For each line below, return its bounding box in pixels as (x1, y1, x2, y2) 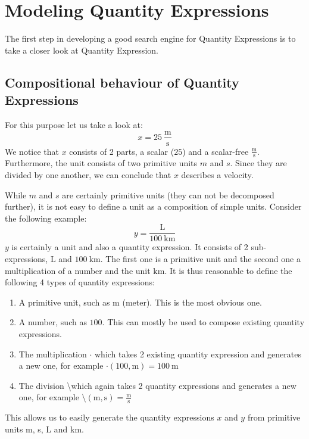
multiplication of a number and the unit (5, 264, 151, 276)
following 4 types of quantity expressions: (5, 276, 155, 288)
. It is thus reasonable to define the (164, 264, 292, 276)
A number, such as (18, 316, 87, 328)
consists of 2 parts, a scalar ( (69, 145, 174, 157)
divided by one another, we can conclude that (5, 168, 171, 180)
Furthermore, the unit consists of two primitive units (5, 157, 198, 169)
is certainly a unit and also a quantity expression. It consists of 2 (11, 241, 248, 253)
